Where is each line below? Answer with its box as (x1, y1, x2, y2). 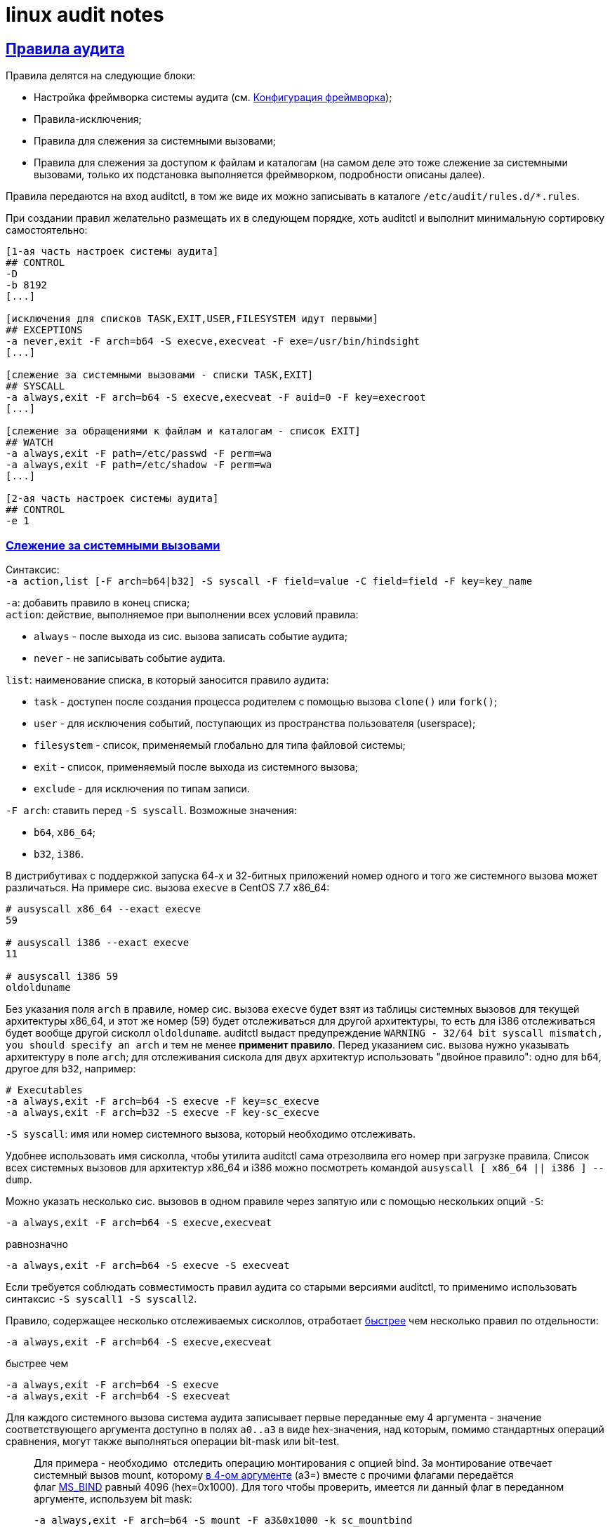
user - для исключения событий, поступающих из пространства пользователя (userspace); (34, 717, 476, 729)
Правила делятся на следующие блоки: (6, 69, 196, 82)
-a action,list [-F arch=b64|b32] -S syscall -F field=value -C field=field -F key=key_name (6, 575, 533, 587)
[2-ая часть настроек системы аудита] (6, 493, 219, 505)
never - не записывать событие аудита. (34, 651, 225, 664)
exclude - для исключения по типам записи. (34, 782, 250, 794)
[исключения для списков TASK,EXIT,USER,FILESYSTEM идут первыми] (6, 313, 379, 325)
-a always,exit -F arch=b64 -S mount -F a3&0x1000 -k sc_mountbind (34, 1514, 413, 1526)
